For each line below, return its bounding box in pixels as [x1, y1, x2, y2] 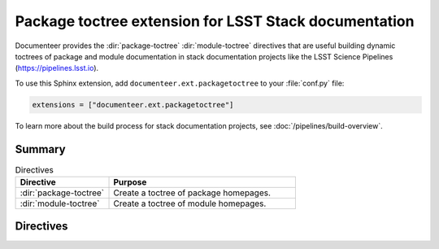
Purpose [113, 176, 147, 187]
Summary [15, 142, 66, 156]
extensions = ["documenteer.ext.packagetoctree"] [32, 100, 234, 109]
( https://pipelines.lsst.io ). [15, 63, 99, 73]
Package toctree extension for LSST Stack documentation [15, 12, 415, 30]
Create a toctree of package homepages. [113, 187, 272, 199]
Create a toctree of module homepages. [113, 198, 267, 209]
